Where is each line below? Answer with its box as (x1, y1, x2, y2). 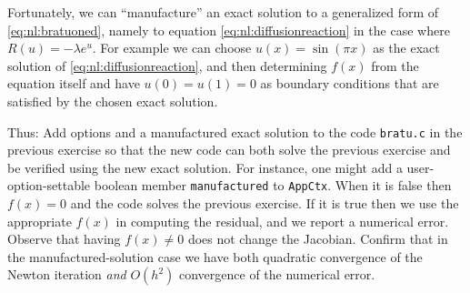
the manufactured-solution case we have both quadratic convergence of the (7, 247, 423, 266)
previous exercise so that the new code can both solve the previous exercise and (7, 140, 451, 159)
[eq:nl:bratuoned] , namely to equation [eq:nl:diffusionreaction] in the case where (7, 20, 450, 39)
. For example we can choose (92, 38, 252, 57)
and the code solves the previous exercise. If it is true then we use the (70, 194, 459, 213)
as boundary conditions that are (260, 74, 439, 93)
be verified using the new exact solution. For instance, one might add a (7, 157, 403, 177)
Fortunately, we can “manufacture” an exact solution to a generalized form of (7, 3, 439, 21)
